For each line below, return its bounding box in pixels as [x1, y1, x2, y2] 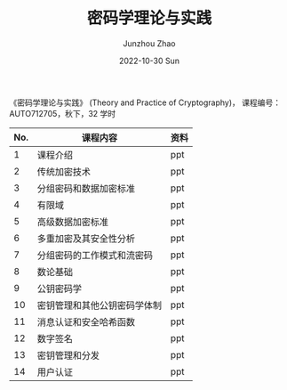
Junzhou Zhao [123, 37, 176, 49]
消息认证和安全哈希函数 [36, 315, 136, 328]
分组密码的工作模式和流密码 [36, 248, 154, 261]
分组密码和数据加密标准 [36, 182, 136, 194]
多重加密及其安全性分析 [36, 232, 136, 245]
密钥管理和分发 [36, 349, 100, 362]
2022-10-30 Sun [118, 55, 180, 66]
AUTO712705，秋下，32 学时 [9, 108, 116, 118]
